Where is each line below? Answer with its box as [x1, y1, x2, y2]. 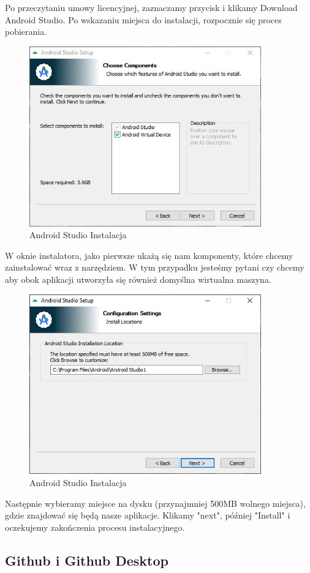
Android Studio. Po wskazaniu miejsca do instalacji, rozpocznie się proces [5, 13, 282, 26]
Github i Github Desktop [5, 550, 168, 569]
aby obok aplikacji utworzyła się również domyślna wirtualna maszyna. [5, 273, 271, 286]
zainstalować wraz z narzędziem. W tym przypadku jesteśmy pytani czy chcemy [5, 261, 304, 274]
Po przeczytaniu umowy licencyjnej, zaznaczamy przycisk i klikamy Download [5, 1, 298, 13]
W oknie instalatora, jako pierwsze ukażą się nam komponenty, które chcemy [5, 249, 293, 261]
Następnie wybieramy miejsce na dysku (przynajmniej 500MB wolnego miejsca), [5, 496, 306, 509]
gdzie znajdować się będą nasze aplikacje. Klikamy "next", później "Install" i [5, 509, 290, 522]
